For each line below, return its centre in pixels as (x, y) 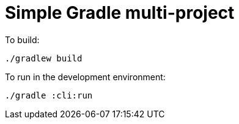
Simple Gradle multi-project (120, 13)
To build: (22, 40)
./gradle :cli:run (49, 95)
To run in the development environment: (85, 77)
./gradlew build (44, 58)
